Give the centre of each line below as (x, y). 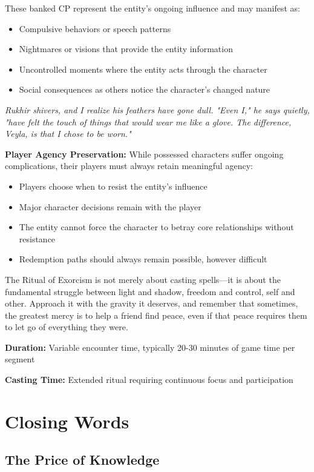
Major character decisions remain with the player (110, 206)
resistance (37, 238)
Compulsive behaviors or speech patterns (95, 28)
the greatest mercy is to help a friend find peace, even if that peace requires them (156, 315)
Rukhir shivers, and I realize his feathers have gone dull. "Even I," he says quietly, (157, 109)
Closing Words (67, 421)
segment (20, 359)
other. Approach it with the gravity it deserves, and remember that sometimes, (152, 303)
